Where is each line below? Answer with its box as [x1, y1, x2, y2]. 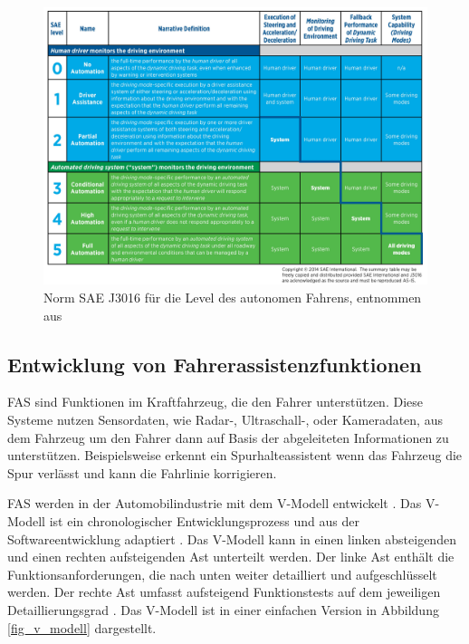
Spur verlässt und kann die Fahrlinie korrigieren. [7, 463, 277, 482]
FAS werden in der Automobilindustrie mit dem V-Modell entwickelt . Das [7, 494, 422, 513]
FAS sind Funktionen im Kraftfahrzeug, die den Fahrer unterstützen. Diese [7, 392, 423, 411]
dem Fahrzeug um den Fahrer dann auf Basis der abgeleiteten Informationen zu [7, 428, 449, 447]
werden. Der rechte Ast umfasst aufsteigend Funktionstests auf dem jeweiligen [7, 582, 441, 601]
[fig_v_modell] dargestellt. [7, 618, 157, 637]
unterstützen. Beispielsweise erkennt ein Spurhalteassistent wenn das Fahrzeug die [7, 446, 463, 465]
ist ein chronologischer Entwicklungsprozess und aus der [49, 511, 359, 530]
